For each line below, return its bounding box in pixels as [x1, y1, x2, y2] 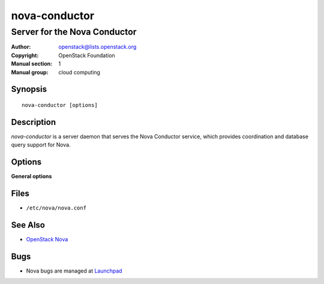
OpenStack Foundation [58, 52, 115, 59]
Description [11, 117, 56, 127]
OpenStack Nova [26, 235, 68, 243]
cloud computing [58, 68, 100, 76]
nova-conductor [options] [22, 101, 98, 108]
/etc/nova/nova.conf [26, 205, 87, 211]
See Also [11, 220, 45, 230]
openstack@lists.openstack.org [58, 43, 137, 50]
